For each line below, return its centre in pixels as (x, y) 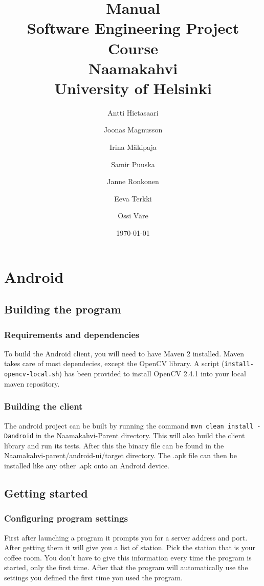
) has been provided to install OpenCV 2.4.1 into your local (152, 374)
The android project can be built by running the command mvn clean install (129, 425)
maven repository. (32, 383)
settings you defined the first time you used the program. (93, 577)
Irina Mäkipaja (133, 147)
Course (133, 48)
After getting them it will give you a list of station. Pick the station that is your (130, 547)
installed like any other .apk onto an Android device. (87, 466)
